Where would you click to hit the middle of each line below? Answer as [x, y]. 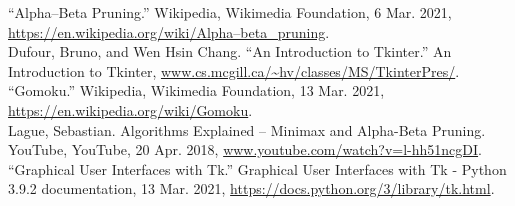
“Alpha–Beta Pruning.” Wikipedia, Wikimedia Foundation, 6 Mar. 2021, [230, 12]
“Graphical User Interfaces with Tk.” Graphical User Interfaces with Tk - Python [257, 168]
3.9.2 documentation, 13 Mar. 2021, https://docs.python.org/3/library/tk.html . [251, 188]
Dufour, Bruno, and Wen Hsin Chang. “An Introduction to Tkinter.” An [230, 51]
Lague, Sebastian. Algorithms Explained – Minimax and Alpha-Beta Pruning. [247, 129]
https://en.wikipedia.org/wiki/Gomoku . [130, 109]
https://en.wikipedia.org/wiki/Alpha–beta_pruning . [169, 31]
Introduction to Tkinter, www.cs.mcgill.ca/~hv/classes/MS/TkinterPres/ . [234, 70]
